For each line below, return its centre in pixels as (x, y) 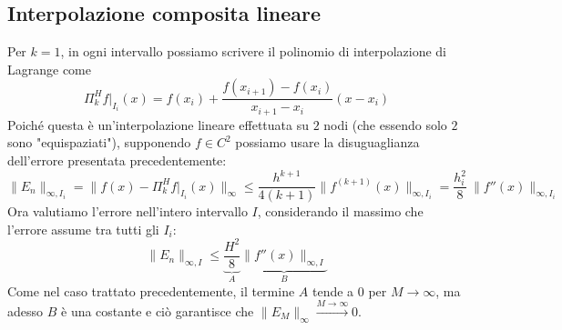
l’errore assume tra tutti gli (83, 229)
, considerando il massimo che (340, 211)
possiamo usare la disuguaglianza (327, 142)
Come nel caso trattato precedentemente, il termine (151, 290)
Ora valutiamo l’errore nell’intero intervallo (128, 211)
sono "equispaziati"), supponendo (99, 142)
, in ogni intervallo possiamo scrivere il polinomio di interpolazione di (253, 51)
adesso (26, 311)
